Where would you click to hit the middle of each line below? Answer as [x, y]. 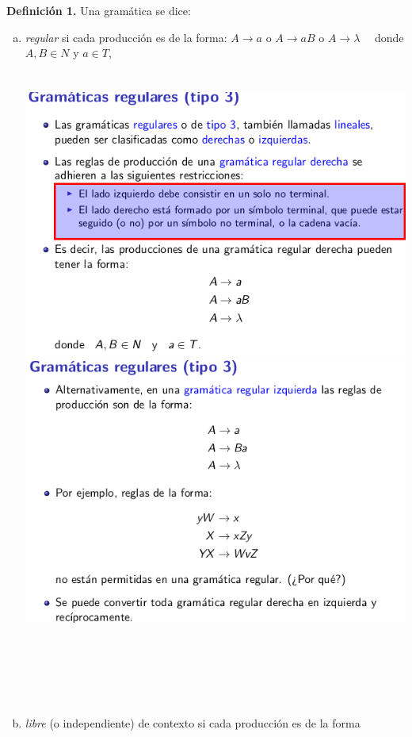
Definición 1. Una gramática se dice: [99, 10]
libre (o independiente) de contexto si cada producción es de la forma [193, 722]
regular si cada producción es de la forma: [126, 37]
